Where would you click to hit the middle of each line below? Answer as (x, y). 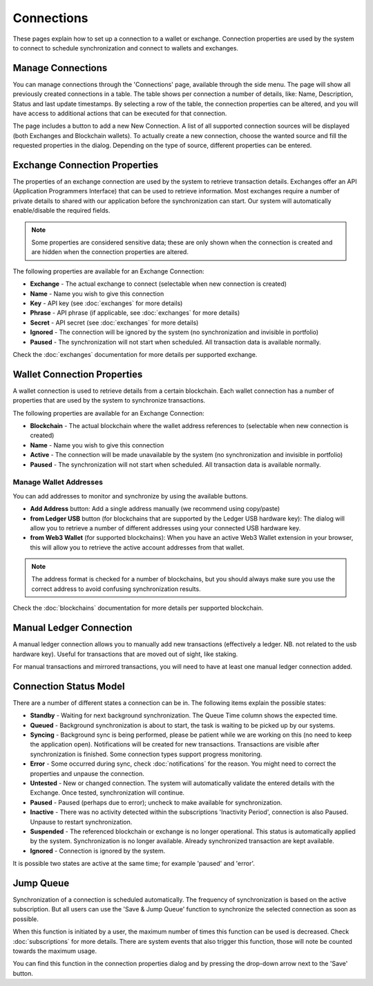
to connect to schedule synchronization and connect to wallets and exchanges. (125, 48)
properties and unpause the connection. (87, 773)
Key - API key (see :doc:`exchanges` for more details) (106, 303)
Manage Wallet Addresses (58, 482)
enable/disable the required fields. (61, 211)
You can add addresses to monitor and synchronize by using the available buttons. (130, 496)
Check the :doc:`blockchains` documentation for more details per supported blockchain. (138, 608)
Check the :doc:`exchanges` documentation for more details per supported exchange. (135, 354)
